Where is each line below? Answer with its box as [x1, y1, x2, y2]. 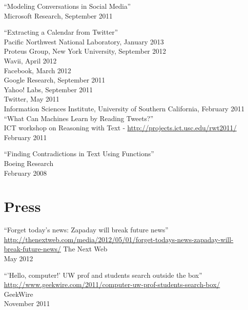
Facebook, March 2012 [4, 65, 71, 75]
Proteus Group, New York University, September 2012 [4, 46, 166, 56]
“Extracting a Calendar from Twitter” [4, 27, 118, 37]
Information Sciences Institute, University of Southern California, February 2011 [4, 103, 245, 113]
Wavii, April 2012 [4, 55, 57, 65]
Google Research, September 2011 [4, 75, 105, 85]
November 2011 [4, 298, 50, 309]
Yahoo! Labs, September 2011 [4, 84, 93, 94]
